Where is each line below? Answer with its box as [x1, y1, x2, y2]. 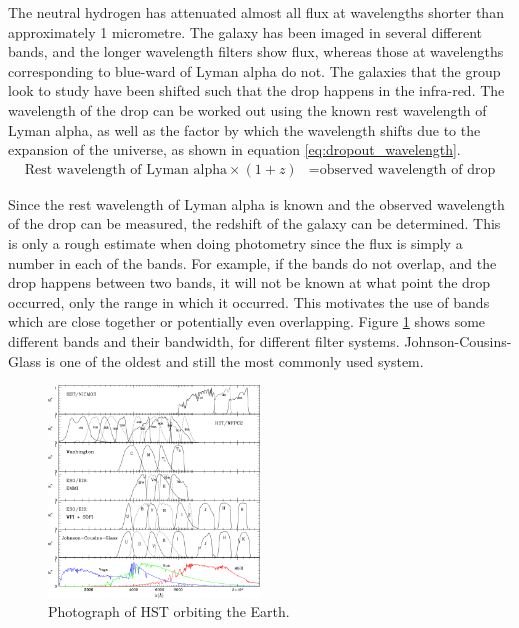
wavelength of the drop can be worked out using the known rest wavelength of [8, 99, 487, 120]
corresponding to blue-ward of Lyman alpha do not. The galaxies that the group [8, 60, 501, 81]
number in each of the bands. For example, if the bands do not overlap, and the [8, 252, 497, 273]
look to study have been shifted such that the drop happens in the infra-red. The [8, 80, 505, 101]
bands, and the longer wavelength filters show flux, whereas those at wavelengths [8, 41, 504, 62]
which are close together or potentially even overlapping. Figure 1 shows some [8, 311, 486, 332]
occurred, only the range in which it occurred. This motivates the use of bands [8, 291, 490, 312]
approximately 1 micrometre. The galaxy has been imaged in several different [8, 21, 482, 42]
